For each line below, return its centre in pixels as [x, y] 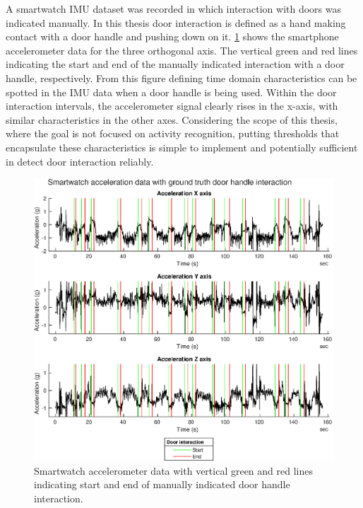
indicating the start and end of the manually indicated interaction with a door [175, 64]
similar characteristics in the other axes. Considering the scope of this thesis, [172, 119]
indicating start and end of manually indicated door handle [162, 484]
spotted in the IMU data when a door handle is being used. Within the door [171, 92]
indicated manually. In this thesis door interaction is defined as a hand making [176, 22]
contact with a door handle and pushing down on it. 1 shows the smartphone [172, 36]
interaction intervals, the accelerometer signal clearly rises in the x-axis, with [172, 106]
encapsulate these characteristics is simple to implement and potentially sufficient [182, 147]
